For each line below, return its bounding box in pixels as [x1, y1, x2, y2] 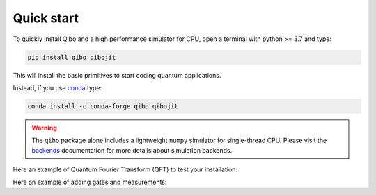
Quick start [13, 10, 79, 26]
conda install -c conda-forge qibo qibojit [27, 102, 179, 110]
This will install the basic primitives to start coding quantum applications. [13, 71, 221, 79]
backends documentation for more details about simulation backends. [31, 146, 233, 154]
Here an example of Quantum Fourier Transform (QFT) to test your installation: [13, 165, 238, 173]
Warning [31, 124, 57, 132]
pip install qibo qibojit [27, 53, 116, 61]
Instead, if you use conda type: [13, 83, 102, 92]
